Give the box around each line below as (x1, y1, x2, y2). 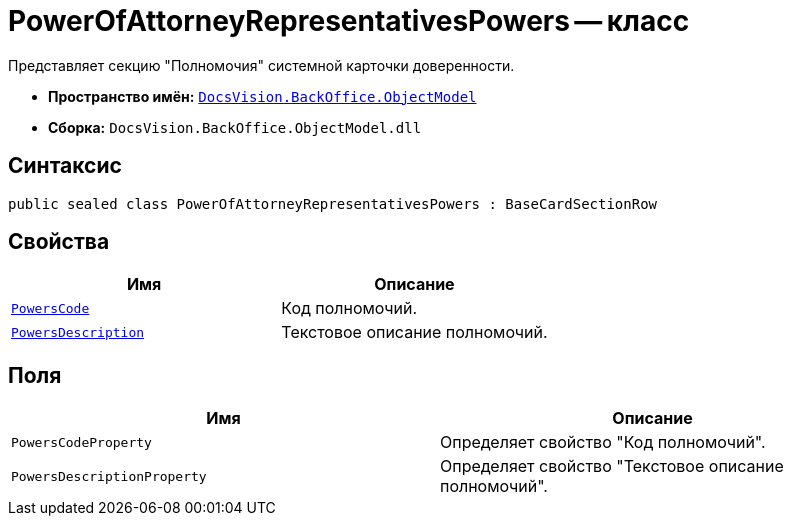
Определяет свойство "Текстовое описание (440, 456, 784, 477)
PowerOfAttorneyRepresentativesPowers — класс (8, 4, 690, 38)
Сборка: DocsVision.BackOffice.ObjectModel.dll (48, 118, 422, 136)
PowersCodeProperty (11, 434, 152, 450)
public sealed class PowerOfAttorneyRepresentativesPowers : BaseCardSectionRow (8, 195, 658, 212)
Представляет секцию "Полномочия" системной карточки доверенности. (8, 56, 515, 74)
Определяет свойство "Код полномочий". (440, 432, 766, 453)
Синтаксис (8, 153, 122, 179)
